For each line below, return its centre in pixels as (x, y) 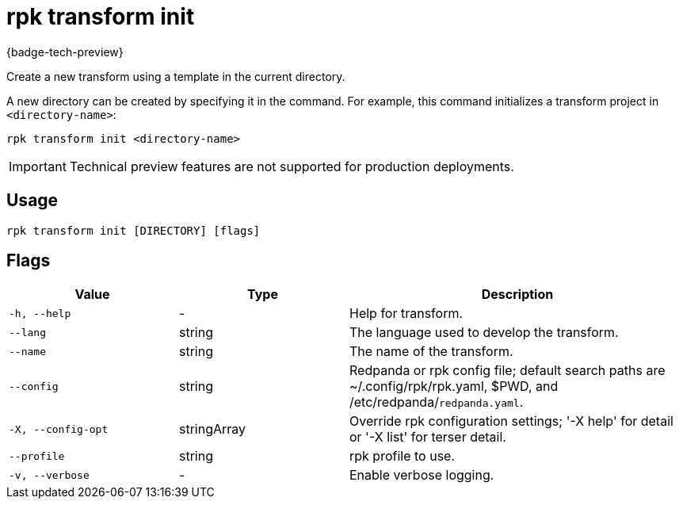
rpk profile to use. (402, 456)
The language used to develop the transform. (484, 333)
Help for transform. (406, 314)
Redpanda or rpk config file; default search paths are (507, 371)
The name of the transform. (431, 352)
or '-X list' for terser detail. (428, 437)
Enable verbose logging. (422, 475)
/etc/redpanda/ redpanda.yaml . (437, 402)
